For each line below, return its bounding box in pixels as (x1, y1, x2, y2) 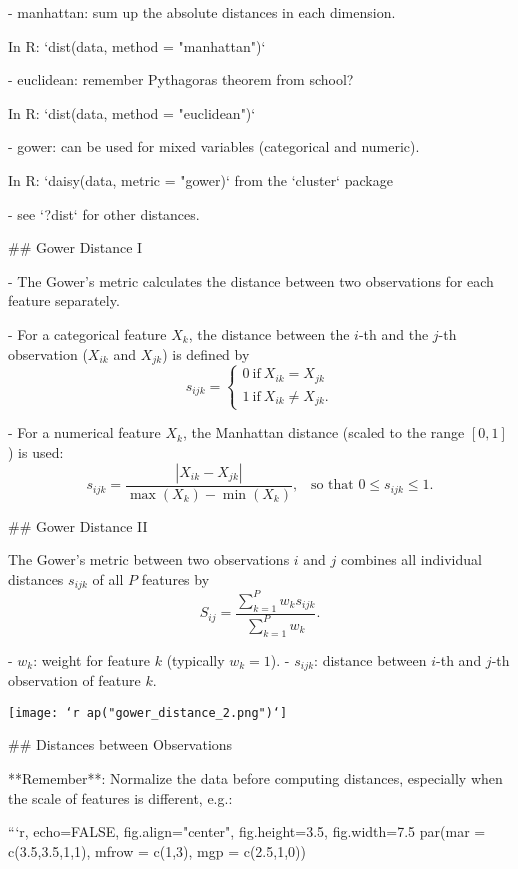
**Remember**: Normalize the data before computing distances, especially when (8, 768, 503, 789)
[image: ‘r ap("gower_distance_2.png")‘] (8, 705, 288, 720)
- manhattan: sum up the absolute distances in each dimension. (8, 2, 396, 22)
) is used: (8, 442, 64, 463)
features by (141, 568, 210, 589)
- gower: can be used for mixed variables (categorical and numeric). (8, 136, 420, 157)
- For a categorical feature (8, 323, 167, 344)
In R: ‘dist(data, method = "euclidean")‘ (8, 102, 256, 123)
